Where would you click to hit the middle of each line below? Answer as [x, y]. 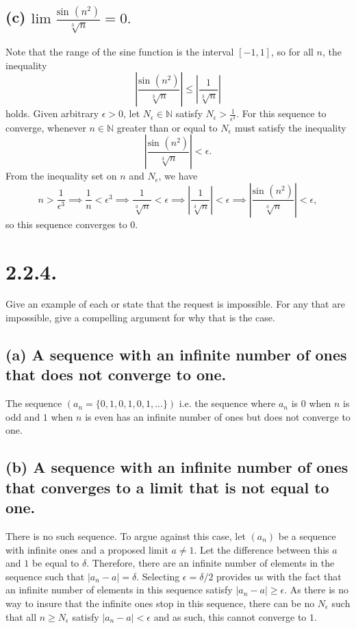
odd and [23, 416]
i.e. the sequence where [227, 403]
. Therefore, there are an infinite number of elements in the [211, 563]
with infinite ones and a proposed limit [87, 549]
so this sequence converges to [66, 224]
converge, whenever [46, 127]
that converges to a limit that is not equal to [167, 487]
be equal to [55, 563]
